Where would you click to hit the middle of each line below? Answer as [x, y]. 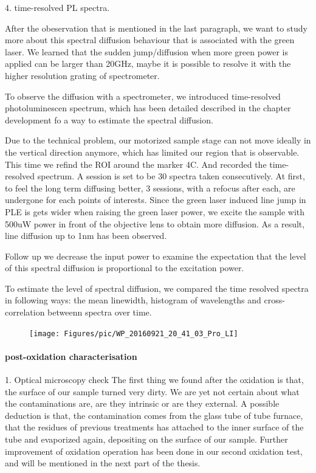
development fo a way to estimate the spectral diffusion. [109, 119]
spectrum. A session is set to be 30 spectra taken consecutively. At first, [171, 176]
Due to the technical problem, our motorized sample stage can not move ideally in [158, 140]
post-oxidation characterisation [71, 356]
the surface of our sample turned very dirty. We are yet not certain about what [152, 391]
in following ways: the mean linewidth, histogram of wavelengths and [133, 300]
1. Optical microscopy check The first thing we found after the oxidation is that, [154, 380]
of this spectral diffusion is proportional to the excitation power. [125, 268]
